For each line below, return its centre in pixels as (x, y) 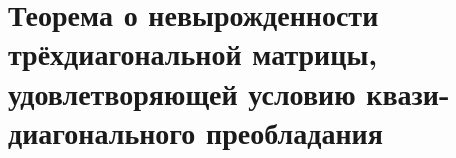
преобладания (294, 131)
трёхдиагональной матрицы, (193, 53)
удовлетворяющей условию (182, 92)
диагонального (102, 131)
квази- (408, 92)
